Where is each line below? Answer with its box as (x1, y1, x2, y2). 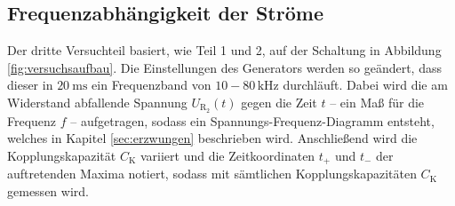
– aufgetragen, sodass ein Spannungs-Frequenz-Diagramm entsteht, (70, 111, 435, 130)
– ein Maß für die (330, 92, 425, 111)
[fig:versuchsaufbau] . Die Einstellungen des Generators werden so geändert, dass (7, 58, 442, 76)
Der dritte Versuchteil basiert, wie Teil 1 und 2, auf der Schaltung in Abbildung (7, 41, 442, 59)
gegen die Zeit (241, 92, 317, 111)
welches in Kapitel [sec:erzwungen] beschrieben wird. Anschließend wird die (7, 129, 418, 147)
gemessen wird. (7, 182, 89, 201)
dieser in (7, 75, 53, 94)
